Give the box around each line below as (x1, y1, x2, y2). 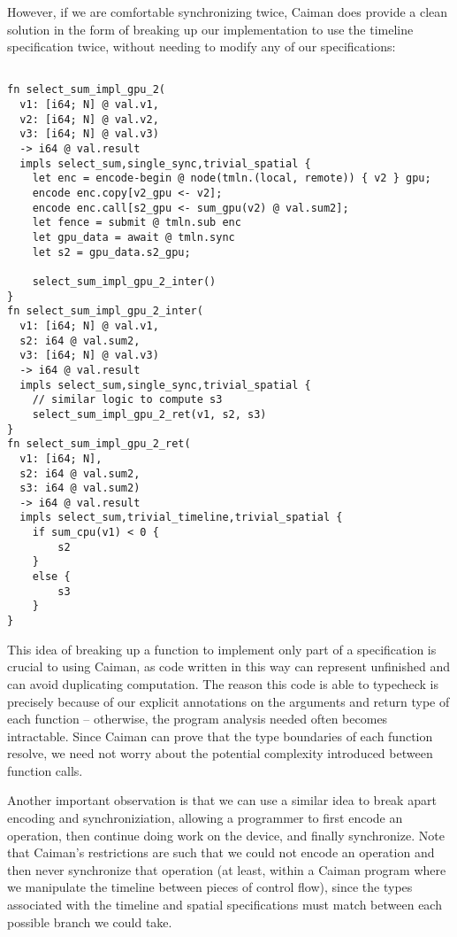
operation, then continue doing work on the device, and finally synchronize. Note (7, 825, 445, 844)
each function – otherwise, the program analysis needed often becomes (7, 709, 388, 728)
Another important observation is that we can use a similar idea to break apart (7, 791, 437, 809)
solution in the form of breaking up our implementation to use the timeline (7, 19, 414, 38)
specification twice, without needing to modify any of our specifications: (7, 37, 396, 56)
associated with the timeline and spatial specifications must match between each (7, 895, 442, 914)
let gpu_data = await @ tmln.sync (32, 231, 235, 244)
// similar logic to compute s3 (32, 393, 223, 407)
